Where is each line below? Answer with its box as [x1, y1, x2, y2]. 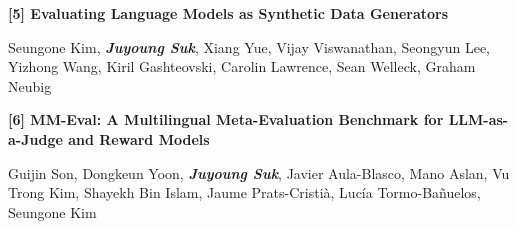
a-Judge [8, 128, 63, 149]
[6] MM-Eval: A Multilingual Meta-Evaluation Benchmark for [8, 109, 444, 130]
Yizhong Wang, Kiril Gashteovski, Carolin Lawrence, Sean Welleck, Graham [8, 56, 476, 77]
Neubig [8, 75, 52, 96]
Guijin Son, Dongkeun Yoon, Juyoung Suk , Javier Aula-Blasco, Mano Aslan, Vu [8, 162, 510, 183]
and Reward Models [68, 128, 210, 149]
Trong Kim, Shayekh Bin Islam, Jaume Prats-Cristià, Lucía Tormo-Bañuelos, [8, 182, 481, 203]
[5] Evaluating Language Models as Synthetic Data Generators [8, 3, 449, 23]
